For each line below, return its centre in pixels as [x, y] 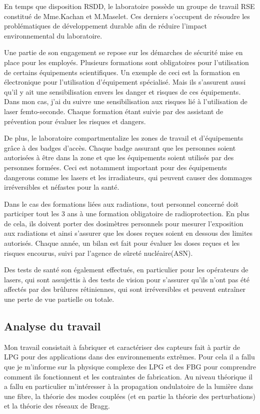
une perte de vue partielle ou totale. [59, 299]
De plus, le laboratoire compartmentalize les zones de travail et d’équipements [124, 138]
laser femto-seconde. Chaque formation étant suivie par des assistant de [114, 111]
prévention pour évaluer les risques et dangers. [75, 121]
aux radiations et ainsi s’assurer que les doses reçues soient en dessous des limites [128, 233]
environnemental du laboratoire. [53, 35]
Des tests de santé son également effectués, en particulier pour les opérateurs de [126, 270]
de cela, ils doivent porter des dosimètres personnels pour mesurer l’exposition [124, 223]
